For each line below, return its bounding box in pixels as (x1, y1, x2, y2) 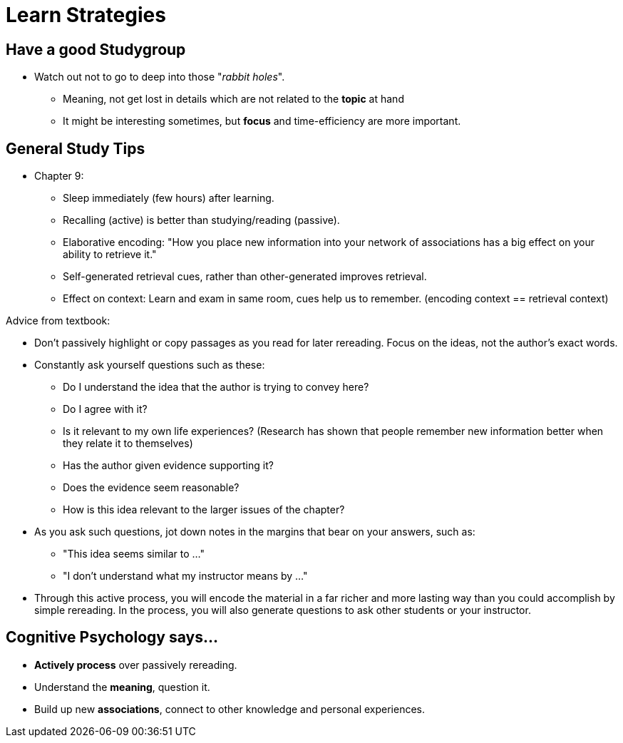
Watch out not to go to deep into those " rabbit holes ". (34, 71, 285, 83)
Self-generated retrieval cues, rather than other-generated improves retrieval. (63, 270, 427, 283)
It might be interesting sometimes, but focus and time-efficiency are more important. (63, 115, 461, 128)
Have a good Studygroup (6, 40, 186, 58)
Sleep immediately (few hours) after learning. (63, 192, 274, 205)
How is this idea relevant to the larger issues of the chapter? (63, 503, 345, 516)
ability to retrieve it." (63, 248, 157, 261)
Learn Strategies (6, 3, 166, 27)
